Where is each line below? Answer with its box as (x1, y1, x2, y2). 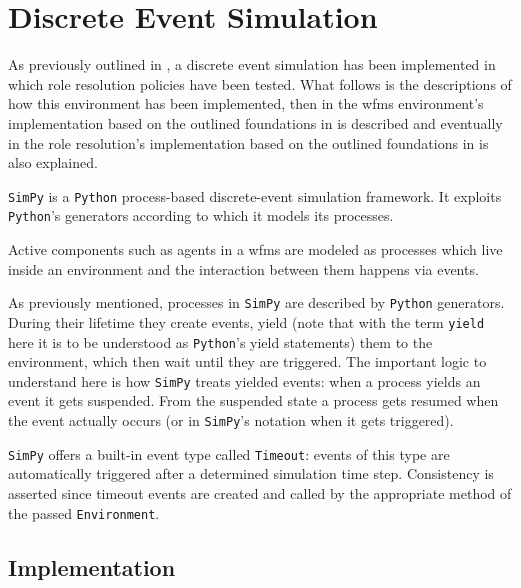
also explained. (8, 152, 98, 173)
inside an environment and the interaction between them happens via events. (8, 258, 479, 279)
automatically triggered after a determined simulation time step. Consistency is (8, 463, 494, 484)
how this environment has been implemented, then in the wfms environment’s (8, 93, 484, 114)
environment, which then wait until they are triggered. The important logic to (8, 351, 487, 372)
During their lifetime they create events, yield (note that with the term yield (8, 311, 485, 332)
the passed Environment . (8, 502, 160, 523)
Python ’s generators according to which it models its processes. (8, 205, 394, 226)
